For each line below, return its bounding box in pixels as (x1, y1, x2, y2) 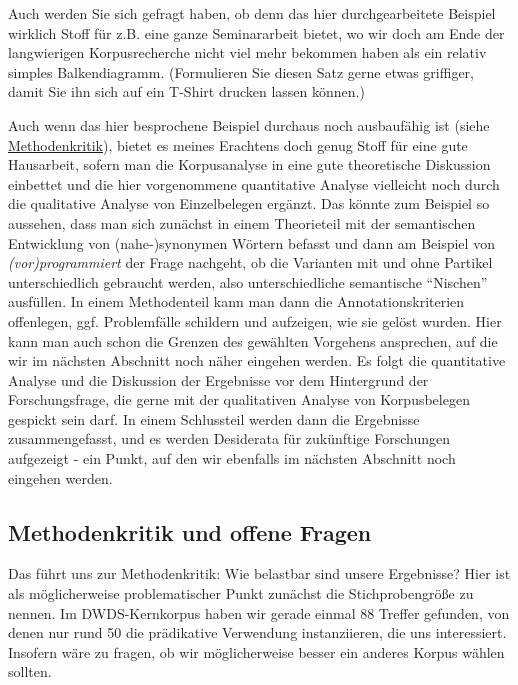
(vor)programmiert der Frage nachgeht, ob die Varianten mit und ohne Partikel (8, 252, 493, 273)
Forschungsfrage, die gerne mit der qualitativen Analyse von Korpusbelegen (8, 389, 470, 410)
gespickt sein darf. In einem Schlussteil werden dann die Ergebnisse (8, 408, 420, 429)
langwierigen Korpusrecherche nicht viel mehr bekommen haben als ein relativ (8, 42, 487, 63)
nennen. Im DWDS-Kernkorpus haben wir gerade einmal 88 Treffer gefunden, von (8, 602, 510, 623)
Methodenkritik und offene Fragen (8, 516, 372, 547)
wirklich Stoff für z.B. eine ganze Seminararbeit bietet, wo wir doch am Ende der (8, 22, 505, 43)
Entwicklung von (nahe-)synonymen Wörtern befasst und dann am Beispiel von (8, 232, 495, 253)
